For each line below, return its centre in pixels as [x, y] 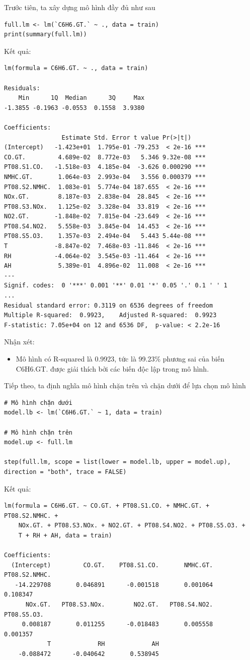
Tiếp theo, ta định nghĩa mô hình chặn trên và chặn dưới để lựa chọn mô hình [125, 385]
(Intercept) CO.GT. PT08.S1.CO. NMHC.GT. [112, 565]
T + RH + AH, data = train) [65, 535]
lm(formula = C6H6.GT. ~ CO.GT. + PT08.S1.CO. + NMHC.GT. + [107, 506]
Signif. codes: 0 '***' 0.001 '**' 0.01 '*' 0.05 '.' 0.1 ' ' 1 [116, 286]
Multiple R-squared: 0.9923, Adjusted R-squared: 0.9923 [110, 315]
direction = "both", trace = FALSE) [65, 472]
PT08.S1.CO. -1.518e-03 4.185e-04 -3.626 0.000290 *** [105, 167]
